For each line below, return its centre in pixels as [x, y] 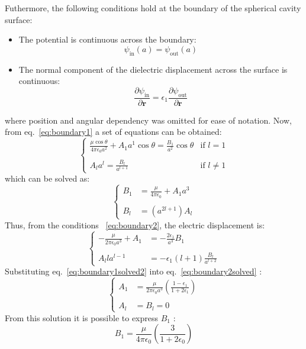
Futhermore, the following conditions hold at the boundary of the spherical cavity [153, 8]
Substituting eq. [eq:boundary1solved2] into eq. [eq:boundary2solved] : [133, 271]
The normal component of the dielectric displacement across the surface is [153, 69]
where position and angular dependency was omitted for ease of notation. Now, [148, 120]
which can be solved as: [47, 178]
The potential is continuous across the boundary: [107, 39]
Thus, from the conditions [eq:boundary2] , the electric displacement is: [135, 224]
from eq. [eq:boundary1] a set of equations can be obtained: [113, 132]
